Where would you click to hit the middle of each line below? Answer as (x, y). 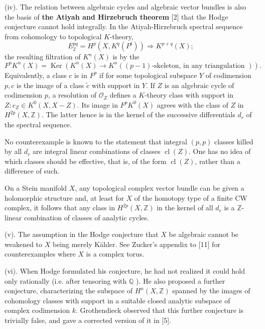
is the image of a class (50, 85)
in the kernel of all (185, 208)
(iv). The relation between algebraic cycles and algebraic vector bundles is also (125, 7)
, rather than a (218, 161)
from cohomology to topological (53, 36)
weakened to (24, 244)
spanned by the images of (211, 291)
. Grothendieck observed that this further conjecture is (160, 310)
